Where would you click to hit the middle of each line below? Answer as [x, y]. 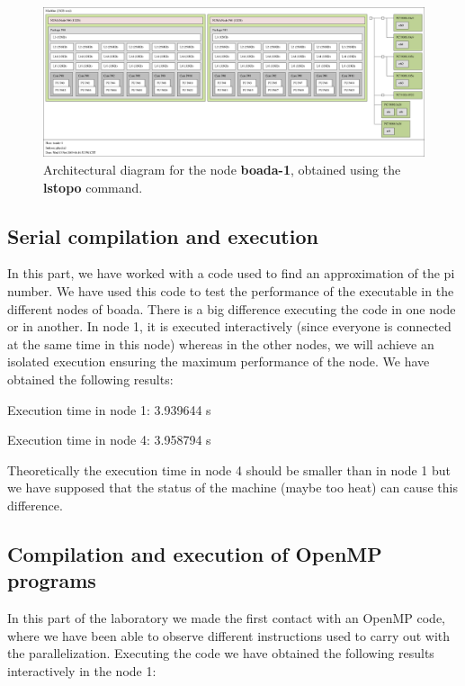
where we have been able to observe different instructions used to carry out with [229, 635]
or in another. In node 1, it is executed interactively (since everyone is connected [229, 326]
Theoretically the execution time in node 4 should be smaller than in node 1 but [229, 469]
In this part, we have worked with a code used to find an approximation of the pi [231, 273]
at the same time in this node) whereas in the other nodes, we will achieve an [221, 343]
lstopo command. [93, 187]
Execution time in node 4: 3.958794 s [109, 440]
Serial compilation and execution [163, 235]
